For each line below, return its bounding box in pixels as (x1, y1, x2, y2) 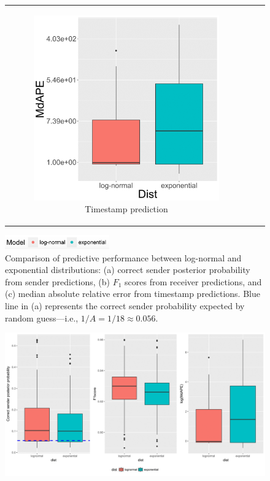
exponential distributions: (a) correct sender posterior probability (5, 263, 250, 276)
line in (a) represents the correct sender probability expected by (5, 299, 245, 312)
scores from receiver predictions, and (125, 275, 262, 288)
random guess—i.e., (5, 311, 79, 324)
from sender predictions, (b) (5, 275, 110, 288)
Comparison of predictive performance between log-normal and (5, 251, 242, 264)
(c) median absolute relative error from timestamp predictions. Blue (5, 287, 260, 300)
